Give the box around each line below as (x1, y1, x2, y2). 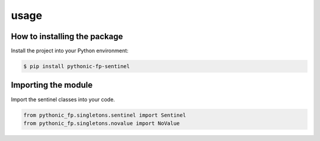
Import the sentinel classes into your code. (11, 95, 116, 103)
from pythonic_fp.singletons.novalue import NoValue (23, 120, 180, 127)
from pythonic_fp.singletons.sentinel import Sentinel (23, 111, 186, 118)
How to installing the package (11, 31, 123, 41)
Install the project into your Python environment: (11, 47, 129, 55)
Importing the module (11, 80, 93, 90)
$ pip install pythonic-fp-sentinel (23, 63, 130, 70)
